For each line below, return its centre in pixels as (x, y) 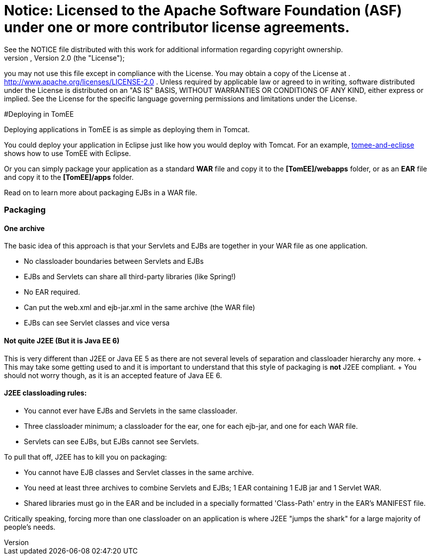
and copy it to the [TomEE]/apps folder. (69, 177)
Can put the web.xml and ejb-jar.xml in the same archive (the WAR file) (140, 308)
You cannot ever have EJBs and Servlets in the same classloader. (131, 410)
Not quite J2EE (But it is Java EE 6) (62, 340)
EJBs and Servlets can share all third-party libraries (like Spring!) (130, 277)
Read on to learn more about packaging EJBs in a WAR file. (101, 192)
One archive (24, 228)
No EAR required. (52, 292)
